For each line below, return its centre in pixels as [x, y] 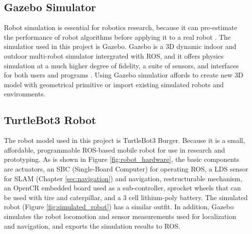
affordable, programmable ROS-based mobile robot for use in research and [115, 149]
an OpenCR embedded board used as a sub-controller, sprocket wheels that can [122, 188]
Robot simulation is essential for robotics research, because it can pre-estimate [121, 27]
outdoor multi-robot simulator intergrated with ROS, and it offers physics [114, 55]
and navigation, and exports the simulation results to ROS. [92, 226]
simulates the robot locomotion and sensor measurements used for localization [120, 216]
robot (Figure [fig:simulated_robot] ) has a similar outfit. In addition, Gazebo [119, 207]
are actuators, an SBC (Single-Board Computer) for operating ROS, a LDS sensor [126, 168]
